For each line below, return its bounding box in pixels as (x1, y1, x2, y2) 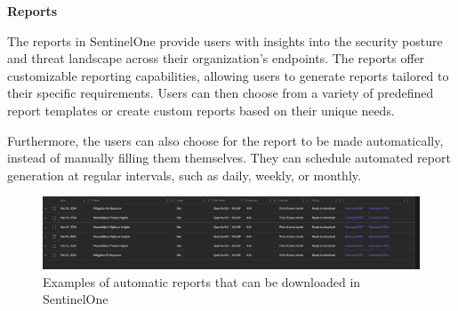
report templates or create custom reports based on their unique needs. (7, 100, 395, 119)
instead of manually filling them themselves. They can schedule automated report (7, 148, 451, 167)
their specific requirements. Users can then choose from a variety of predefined (7, 84, 434, 102)
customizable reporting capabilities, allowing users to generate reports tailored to (7, 66, 449, 84)
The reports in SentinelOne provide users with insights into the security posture (7, 31, 443, 50)
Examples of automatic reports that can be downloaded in (43, 272, 361, 291)
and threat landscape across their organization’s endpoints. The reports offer (7, 49, 425, 68)
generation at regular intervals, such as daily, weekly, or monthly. (7, 165, 361, 184)
